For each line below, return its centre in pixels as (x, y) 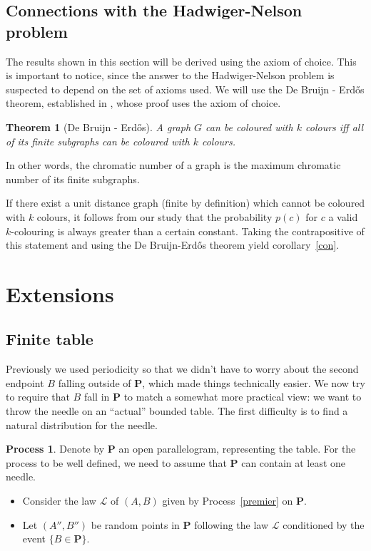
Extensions (60, 293)
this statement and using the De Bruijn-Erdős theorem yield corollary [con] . (173, 245)
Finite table (50, 339)
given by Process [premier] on (228, 501)
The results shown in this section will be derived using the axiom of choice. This (181, 61)
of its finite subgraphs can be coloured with (98, 141)
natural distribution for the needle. (82, 424)
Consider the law (59, 501)
